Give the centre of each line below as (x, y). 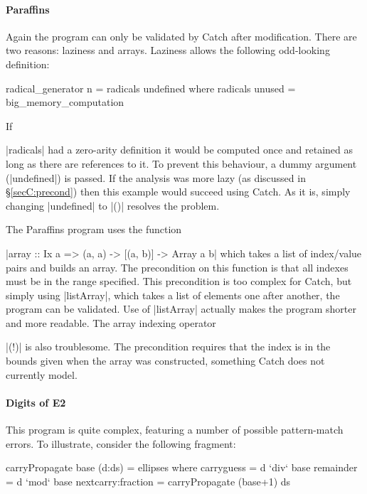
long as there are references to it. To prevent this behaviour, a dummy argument (181, 163)
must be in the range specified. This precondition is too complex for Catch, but (179, 281)
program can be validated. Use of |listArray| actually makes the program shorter (181, 309)
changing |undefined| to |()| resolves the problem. (113, 205)
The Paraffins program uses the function (94, 229)
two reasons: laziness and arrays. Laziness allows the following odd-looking (168, 50)
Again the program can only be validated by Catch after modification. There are (181, 36)
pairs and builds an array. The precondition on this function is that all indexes (177, 267)
